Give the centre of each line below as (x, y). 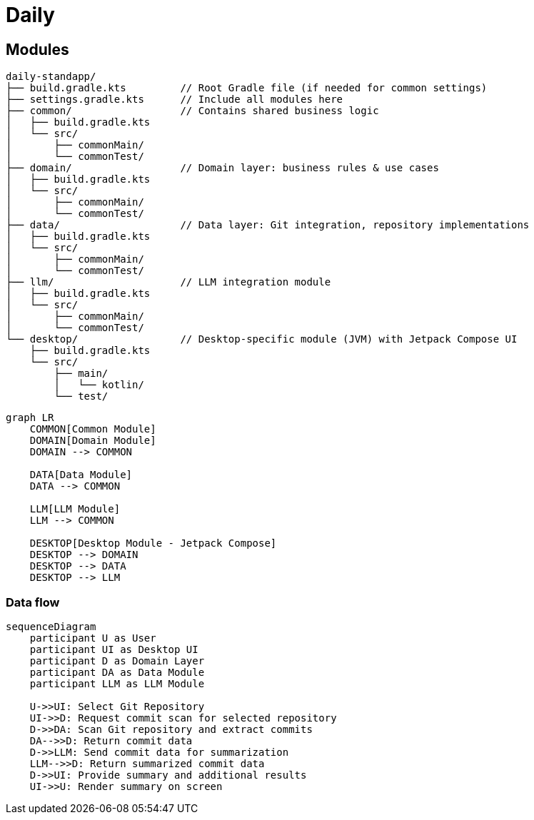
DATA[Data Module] (81, 475)
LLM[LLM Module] (75, 509)
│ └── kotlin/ (99, 385)
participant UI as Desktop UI (114, 649)
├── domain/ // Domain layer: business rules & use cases (222, 168)
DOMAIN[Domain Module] (93, 441)
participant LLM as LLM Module (117, 683)
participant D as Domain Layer (117, 660)
